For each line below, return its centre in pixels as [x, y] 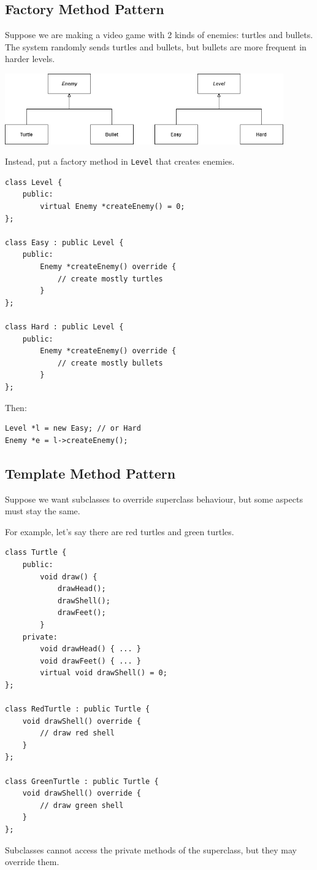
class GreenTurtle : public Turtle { [82, 781]
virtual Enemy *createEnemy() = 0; [113, 207]
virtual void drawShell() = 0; [104, 673]
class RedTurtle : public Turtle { [78, 709]
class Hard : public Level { [64, 327]
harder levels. [30, 59]
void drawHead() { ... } [90, 649]
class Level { [34, 182]
